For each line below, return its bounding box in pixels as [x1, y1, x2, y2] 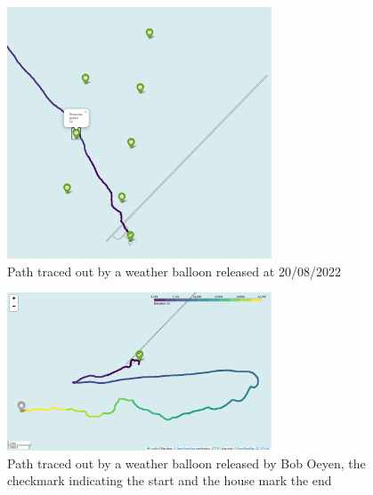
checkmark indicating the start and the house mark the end [7, 471, 332, 490]
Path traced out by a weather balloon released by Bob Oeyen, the [7, 453, 366, 472]
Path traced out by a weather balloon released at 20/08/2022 [7, 261, 341, 280]
